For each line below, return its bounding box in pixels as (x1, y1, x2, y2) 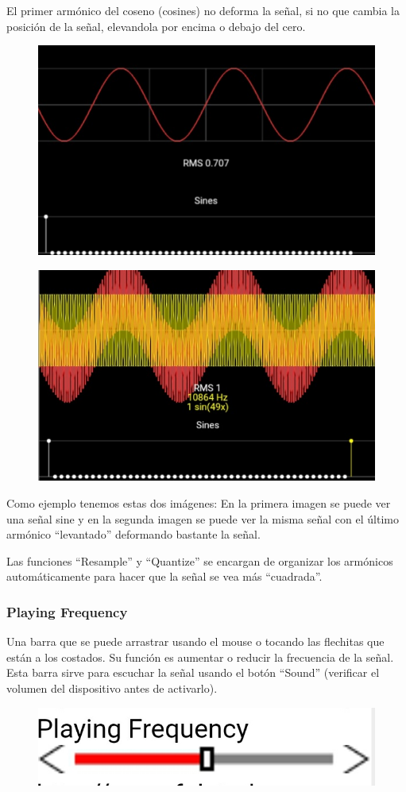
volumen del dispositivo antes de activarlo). (6, 680, 218, 697)
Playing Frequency (6, 601, 128, 621)
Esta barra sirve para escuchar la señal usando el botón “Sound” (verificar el (6, 664, 380, 681)
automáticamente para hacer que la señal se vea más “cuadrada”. (6, 568, 323, 585)
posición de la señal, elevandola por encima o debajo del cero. (6, 17, 306, 34)
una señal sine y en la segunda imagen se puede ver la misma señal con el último (6, 510, 399, 527)
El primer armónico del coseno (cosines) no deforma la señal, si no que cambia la (6, 2, 400, 18)
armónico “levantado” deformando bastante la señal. (6, 526, 261, 543)
